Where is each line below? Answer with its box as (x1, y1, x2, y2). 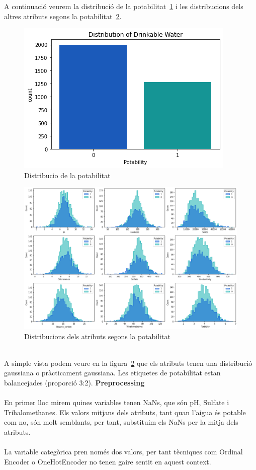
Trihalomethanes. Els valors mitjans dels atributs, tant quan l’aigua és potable (4, 407, 246, 417)
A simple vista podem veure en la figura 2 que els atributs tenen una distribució (4, 357, 252, 368)
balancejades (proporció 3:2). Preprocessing (4, 377, 145, 387)
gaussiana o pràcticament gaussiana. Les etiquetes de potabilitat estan (4, 367, 221, 378)
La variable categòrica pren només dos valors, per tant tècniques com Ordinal (4, 446, 243, 457)
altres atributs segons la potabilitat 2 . (4, 11, 122, 21)
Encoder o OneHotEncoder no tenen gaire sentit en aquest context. (4, 456, 211, 466)
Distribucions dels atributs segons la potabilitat (24, 331, 170, 341)
